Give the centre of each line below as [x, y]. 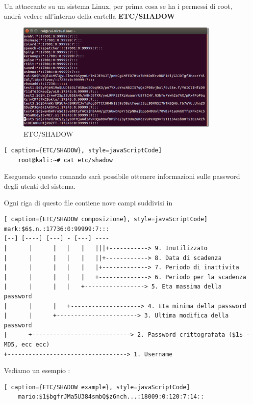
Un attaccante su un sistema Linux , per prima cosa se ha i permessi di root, [118, 6]
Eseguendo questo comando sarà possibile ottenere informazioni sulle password [122, 176]
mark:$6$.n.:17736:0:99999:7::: [57, 229]
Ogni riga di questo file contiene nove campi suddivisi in [88, 202]
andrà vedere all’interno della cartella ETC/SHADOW [89, 15]
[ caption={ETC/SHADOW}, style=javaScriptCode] [83, 151]
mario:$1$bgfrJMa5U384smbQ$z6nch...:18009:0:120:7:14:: [111, 397]
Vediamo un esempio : [37, 370]
